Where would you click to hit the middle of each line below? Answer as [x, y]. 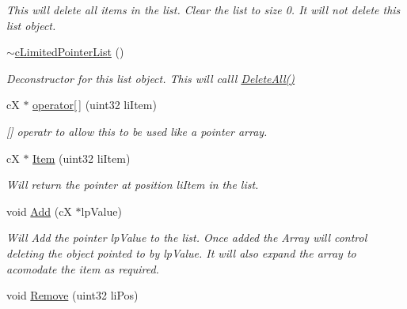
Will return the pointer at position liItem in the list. [133, 185]
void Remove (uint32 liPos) [72, 295]
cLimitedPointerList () [69, 52]
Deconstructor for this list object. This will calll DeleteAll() [151, 78]
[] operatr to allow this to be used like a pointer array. [137, 131]
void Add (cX [39, 211]
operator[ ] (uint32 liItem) [95, 105]
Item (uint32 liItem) [82, 158]
